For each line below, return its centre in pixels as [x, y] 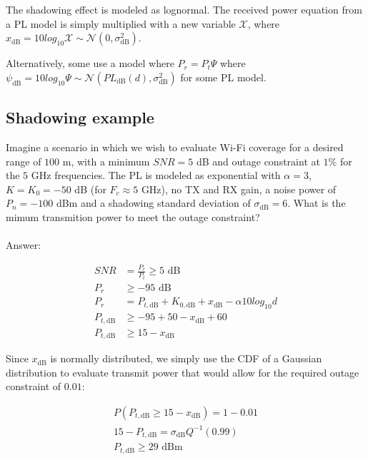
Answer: [24, 245]
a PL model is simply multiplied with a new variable [121, 23]
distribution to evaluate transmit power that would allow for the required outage [183, 372]
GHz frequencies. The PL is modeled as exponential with [156, 175]
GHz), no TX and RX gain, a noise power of [239, 189]
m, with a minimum [106, 161]
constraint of [34, 386]
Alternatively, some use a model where [90, 63]
